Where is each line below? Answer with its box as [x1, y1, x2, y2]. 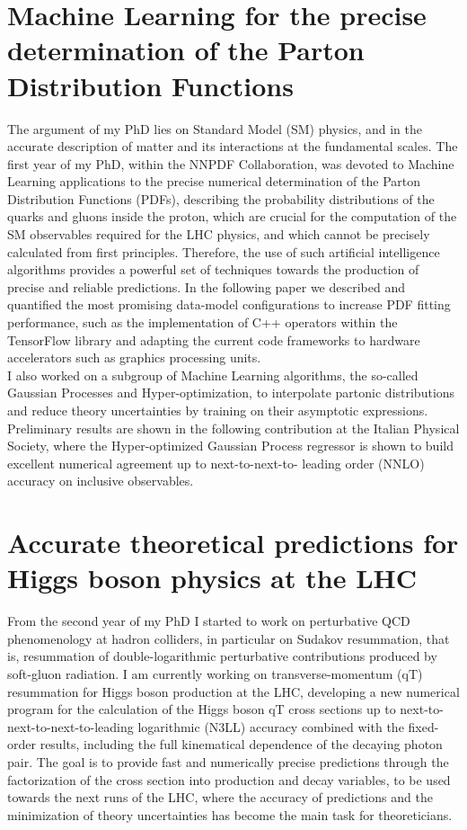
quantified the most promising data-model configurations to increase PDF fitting [7, 295, 451, 314]
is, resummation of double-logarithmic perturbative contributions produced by [7, 647, 437, 665]
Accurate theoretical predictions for [7, 524, 459, 561]
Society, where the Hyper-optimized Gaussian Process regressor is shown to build [7, 436, 454, 455]
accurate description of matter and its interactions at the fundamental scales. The [7, 137, 458, 156]
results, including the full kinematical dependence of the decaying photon [40, 735, 443, 754]
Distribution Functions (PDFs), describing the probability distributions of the [7, 189, 435, 208]
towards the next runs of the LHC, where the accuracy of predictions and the [7, 788, 433, 807]
